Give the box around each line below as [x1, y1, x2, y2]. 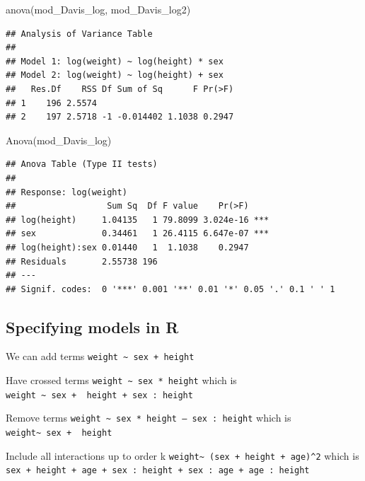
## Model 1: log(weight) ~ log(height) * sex [6, 56, 224, 66]
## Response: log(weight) [6, 187, 127, 197]
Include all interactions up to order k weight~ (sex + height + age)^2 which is [6, 448, 359, 463]
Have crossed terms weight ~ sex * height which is [6, 373, 237, 388]
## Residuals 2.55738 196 [6, 256, 158, 267]
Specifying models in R [6, 315, 179, 337]
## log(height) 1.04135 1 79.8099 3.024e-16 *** [6, 214, 270, 225]
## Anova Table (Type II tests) [6, 159, 158, 170]
